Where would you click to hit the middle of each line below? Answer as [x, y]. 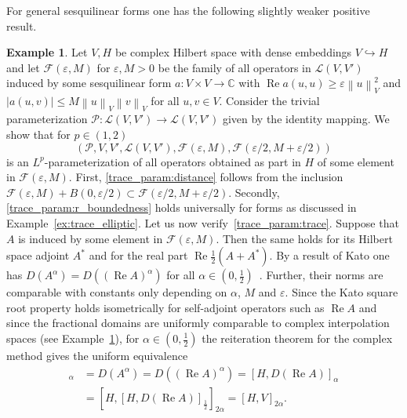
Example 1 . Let [47, 52]
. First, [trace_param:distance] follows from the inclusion [206, 177]
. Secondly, [254, 192]
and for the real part [138, 255]
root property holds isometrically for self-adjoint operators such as [165, 307]
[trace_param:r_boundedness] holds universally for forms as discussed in [182, 207]
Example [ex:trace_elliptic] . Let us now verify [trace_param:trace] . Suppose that [203, 223]
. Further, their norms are [321, 275]
